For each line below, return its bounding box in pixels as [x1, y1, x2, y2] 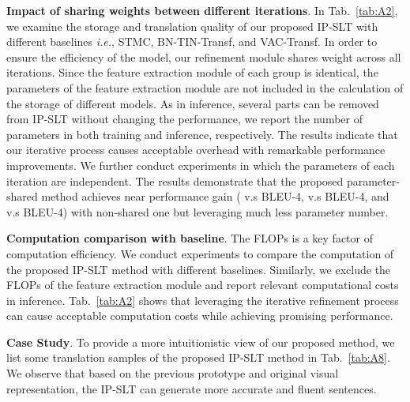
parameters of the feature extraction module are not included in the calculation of [6, 79, 404, 96]
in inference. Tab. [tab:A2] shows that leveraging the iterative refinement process [6, 291, 399, 308]
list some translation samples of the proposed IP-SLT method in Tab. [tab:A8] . [6, 349, 390, 366]
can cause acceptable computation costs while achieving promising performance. [6, 307, 393, 324]
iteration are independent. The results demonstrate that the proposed [6, 172, 344, 189]
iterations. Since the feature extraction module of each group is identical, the [6, 64, 378, 81]
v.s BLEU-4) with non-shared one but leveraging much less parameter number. [6, 203, 389, 220]
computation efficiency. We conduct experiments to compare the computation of [6, 245, 394, 261]
